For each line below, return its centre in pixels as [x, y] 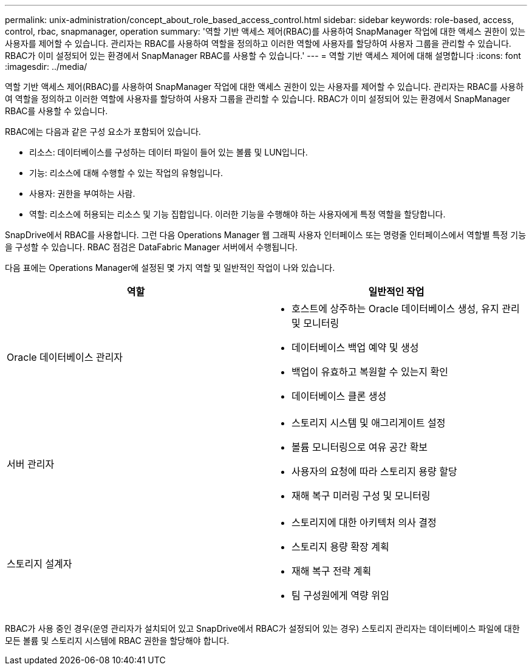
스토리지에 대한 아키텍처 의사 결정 [364, 522]
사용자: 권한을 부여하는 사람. [82, 193]
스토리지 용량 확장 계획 [340, 547]
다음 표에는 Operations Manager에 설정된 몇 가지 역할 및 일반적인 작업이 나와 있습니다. [170, 268]
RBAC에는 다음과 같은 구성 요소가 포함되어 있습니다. [103, 132]
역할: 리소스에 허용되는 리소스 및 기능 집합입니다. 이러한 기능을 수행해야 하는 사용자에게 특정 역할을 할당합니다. [237, 214]
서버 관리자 [31, 464]
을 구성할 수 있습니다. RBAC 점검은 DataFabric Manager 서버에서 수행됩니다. [151, 247]
